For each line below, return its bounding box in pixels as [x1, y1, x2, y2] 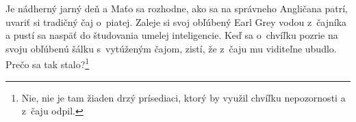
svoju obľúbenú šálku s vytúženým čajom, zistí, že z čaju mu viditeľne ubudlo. [5, 41, 337, 55]
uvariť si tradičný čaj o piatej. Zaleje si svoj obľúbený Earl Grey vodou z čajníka [5, 14, 347, 29]
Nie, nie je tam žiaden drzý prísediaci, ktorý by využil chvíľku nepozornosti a [21, 90, 346, 104]
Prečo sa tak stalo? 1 [5, 55, 90, 72]
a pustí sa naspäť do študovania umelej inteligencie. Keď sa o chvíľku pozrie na [5, 28, 338, 42]
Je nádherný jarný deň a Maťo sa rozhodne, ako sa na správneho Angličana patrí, [5, 1, 348, 15]
